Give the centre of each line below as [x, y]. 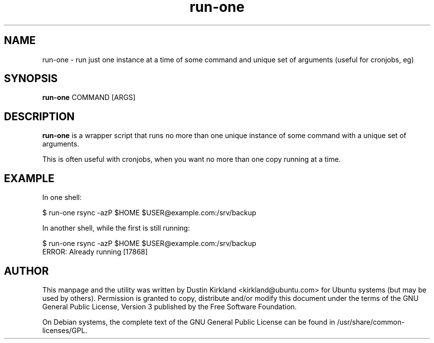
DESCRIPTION [39, 116]
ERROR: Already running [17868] [95, 252]
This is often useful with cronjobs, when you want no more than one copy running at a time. [191, 159]
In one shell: [62, 197]
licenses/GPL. [65, 330]
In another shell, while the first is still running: [116, 228]
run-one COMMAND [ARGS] [89, 98]
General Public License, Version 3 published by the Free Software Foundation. [169, 306]
